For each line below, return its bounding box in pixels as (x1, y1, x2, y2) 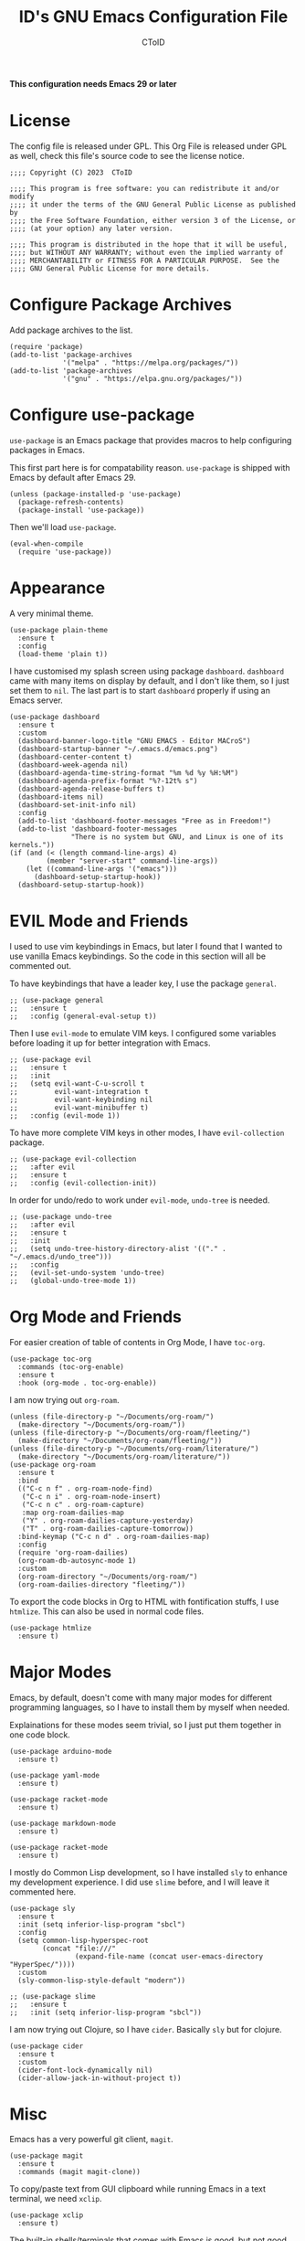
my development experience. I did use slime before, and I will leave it (9, 1876, 269, 1887)
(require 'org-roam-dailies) (17, 1547, 129, 1557)
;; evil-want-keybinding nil (9, 1095, 153, 1104)
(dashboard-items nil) (17, 792, 104, 802)
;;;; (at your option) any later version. (9, 224, 174, 233)
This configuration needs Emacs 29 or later (9, 78, 177, 89)
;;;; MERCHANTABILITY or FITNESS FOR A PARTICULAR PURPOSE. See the (9, 256, 280, 265)
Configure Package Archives (9, 294, 233, 315)
